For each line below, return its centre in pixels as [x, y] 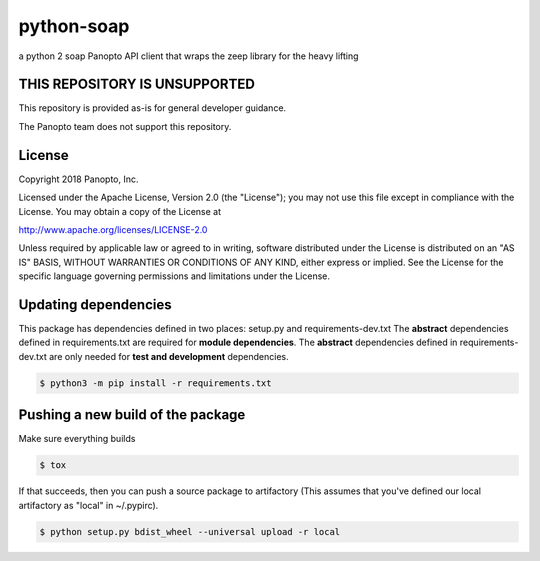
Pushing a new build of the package [132, 415]
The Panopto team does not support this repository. [125, 126]
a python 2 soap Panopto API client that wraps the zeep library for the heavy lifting [188, 56]
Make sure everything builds [77, 439]
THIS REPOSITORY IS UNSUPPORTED [136, 84]
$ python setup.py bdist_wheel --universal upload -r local [190, 531]
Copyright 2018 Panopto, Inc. [78, 179]
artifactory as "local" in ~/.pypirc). [88, 505]
